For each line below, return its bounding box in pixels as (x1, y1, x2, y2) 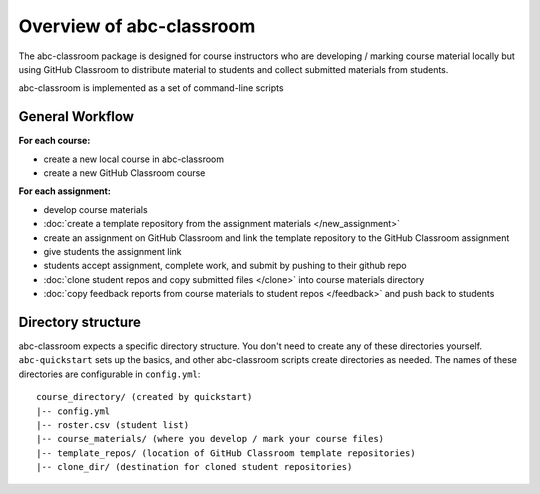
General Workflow (18, 108, 135, 125)
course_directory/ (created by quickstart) (36, 391, 253, 403)
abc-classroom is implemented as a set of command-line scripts (18, 82, 284, 94)
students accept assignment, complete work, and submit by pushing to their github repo (43, 260, 407, 272)
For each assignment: (18, 185, 112, 197)
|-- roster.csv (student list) (36, 420, 190, 430)
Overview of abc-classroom (18, 15, 256, 37)
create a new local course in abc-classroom (43, 153, 225, 165)
